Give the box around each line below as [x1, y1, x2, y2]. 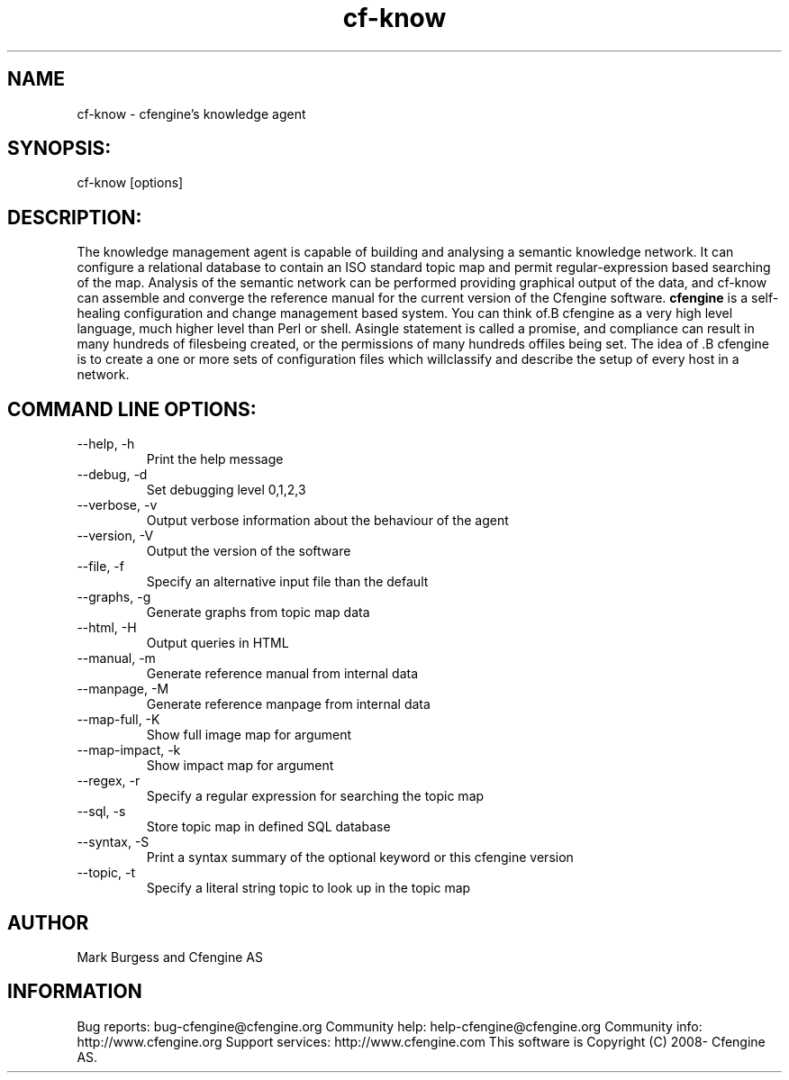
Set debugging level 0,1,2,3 [146, 482, 306, 498]
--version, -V [77, 528, 154, 544]
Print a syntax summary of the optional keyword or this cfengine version [146, 849, 574, 866]
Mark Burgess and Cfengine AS [77, 948, 264, 965]
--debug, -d [77, 467, 148, 483]
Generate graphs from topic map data [146, 604, 370, 621]
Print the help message [146, 451, 284, 467]
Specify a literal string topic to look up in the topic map [146, 880, 471, 896]
